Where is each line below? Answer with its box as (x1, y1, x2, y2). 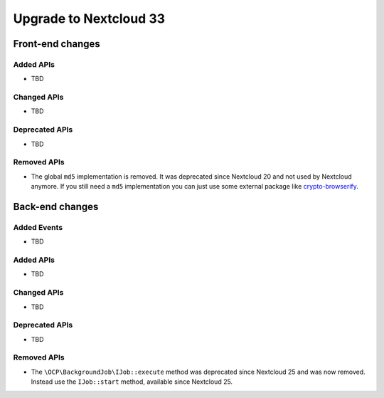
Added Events (13, 222, 63, 232)
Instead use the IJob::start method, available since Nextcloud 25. (31, 377, 233, 386)
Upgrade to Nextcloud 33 (13, 11, 166, 26)
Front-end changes (13, 38, 101, 50)
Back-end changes (13, 200, 99, 213)
